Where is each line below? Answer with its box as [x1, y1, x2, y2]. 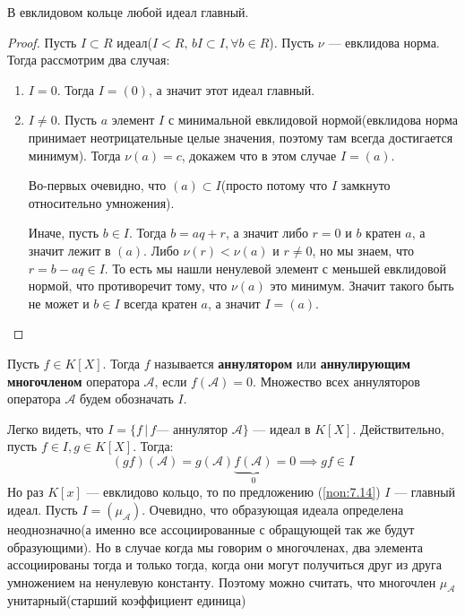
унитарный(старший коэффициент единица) [7, 591, 246, 610]
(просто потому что [220, 176, 328, 195]
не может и [28, 293, 90, 312]
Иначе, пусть [28, 223, 99, 242]
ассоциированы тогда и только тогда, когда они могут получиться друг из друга [7, 555, 442, 574]
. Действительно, [352, 419, 444, 438]
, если [154, 371, 187, 390]
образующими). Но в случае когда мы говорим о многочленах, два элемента [7, 537, 424, 556]
